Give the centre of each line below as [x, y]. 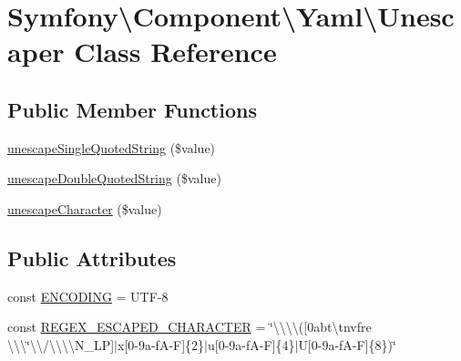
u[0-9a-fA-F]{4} [251, 344]
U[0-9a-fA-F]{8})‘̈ [347, 344]
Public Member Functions [132, 109]
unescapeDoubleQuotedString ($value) [114, 178]
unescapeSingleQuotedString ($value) [112, 147]
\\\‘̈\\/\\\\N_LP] [61, 344]
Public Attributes [92, 258]
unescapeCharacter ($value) [85, 208]
